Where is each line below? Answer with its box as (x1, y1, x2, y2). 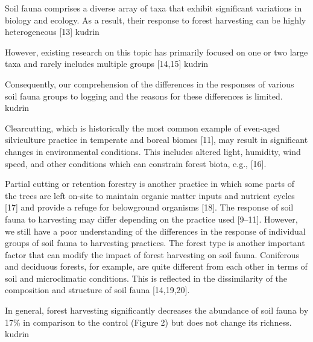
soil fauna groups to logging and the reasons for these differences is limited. (5, 89, 283, 102)
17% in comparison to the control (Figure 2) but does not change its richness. (5, 315, 292, 328)
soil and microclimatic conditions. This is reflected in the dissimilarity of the (5, 271, 288, 284)
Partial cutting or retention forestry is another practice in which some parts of (5, 177, 294, 190)
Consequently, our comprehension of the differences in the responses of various (5, 77, 294, 90)
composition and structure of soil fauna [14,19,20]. (5, 283, 190, 296)
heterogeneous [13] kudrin (5, 25, 100, 38)
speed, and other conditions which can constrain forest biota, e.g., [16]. (5, 157, 267, 169)
